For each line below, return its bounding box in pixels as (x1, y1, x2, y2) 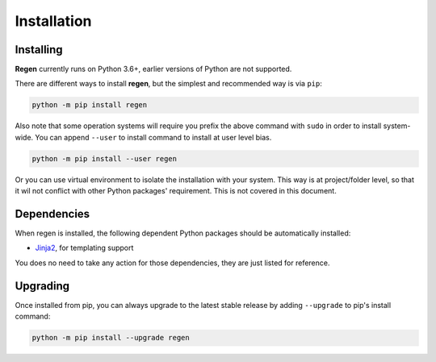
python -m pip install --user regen (31, 154, 178, 163)
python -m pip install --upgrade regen (31, 333, 190, 343)
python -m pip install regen (31, 101, 148, 110)
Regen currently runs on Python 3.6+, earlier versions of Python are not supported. (15, 64, 292, 74)
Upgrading (15, 279, 70, 293)
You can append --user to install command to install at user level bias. (35, 132, 272, 142)
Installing (15, 43, 64, 56)
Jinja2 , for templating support (35, 243, 134, 253)
